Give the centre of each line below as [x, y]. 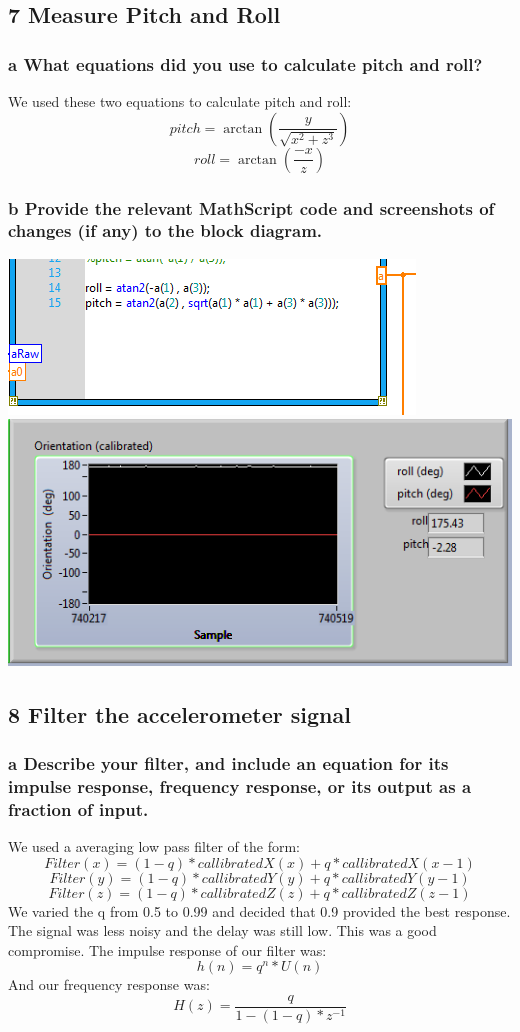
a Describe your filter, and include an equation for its [228, 762]
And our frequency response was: [109, 984]
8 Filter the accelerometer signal [179, 713]
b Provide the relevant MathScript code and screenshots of [251, 207]
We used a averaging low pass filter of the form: [154, 845]
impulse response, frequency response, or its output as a [240, 785]
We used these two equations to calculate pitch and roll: [180, 101]
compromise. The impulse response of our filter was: [167, 949]
